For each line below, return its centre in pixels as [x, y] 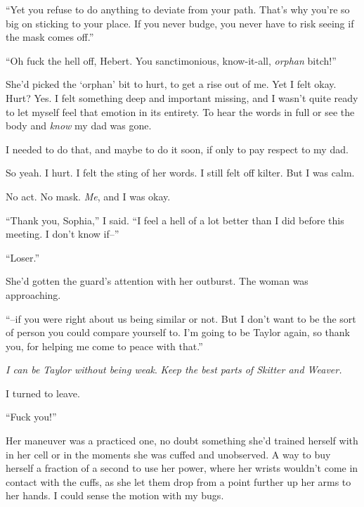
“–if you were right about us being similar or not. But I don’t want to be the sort [181, 318]
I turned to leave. [43, 393]
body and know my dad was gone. [79, 126]
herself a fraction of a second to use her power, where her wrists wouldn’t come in [182, 468]
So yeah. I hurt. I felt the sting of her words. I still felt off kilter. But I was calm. [180, 173]
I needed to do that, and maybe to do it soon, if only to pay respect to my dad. [177, 149]
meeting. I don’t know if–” [63, 234]
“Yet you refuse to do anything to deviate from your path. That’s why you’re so [178, 9]
